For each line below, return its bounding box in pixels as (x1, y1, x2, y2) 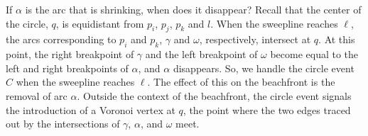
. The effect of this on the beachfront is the (147, 74, 335, 89)
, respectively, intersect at (199, 32, 311, 47)
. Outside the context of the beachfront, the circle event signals (77, 88, 352, 103)
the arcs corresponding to (6, 32, 117, 47)
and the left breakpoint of (145, 47, 258, 62)
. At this (318, 32, 355, 47)
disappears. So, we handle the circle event (173, 60, 355, 75)
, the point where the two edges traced (183, 102, 351, 117)
